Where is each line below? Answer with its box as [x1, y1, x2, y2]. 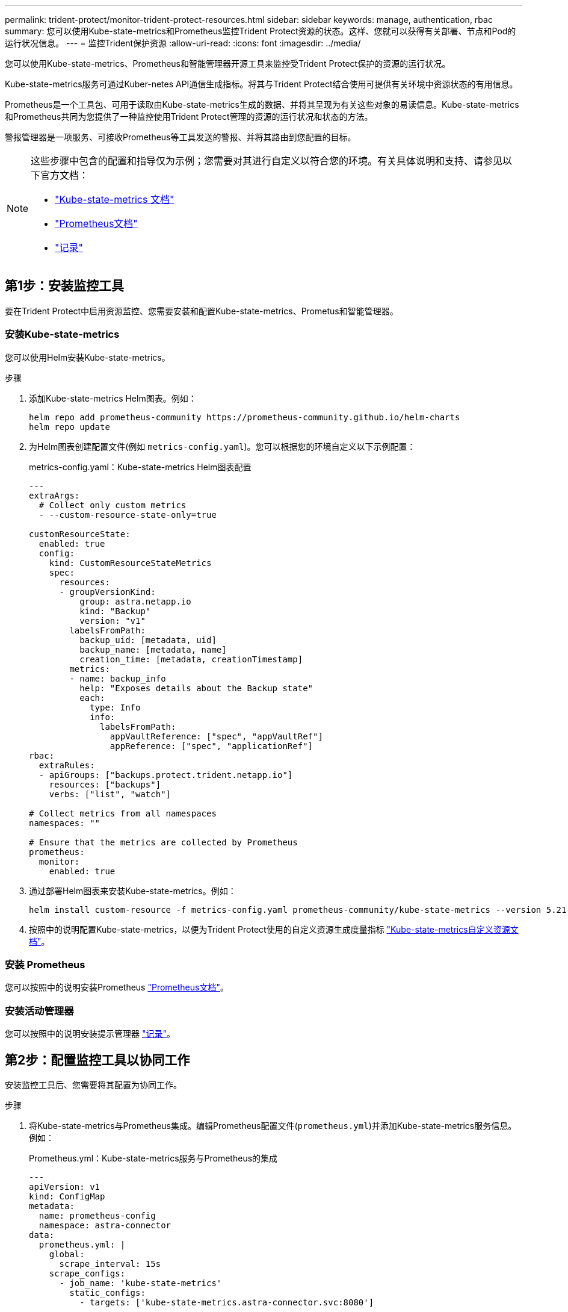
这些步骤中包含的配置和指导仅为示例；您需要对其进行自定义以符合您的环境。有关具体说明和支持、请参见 [31, 155, 503, 167]
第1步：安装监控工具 [5, 278, 125, 294]
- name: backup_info [69, 673, 166, 683]
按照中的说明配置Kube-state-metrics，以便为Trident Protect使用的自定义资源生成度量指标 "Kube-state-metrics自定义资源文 [29, 924, 519, 934]
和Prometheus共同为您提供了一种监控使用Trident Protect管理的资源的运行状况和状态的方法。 [5, 111, 373, 122]
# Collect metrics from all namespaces [29, 808, 217, 818]
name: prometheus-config [39, 1210, 156, 1220]
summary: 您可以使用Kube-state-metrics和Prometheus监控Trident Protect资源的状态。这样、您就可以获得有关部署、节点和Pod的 [5, 26, 516, 36]
